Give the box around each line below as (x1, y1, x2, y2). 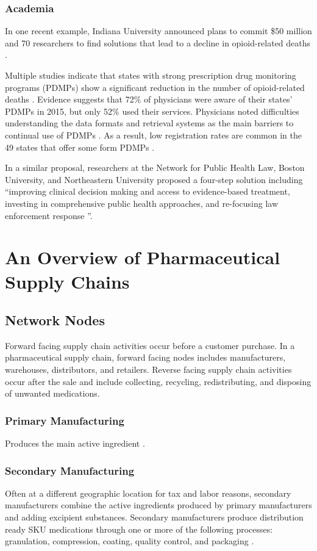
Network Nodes (5, 311, 105, 330)
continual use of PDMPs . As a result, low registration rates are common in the (5, 128, 302, 141)
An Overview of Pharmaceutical (5, 245, 280, 270)
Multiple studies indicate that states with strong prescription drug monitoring (5, 69, 296, 81)
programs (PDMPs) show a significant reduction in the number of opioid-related (5, 81, 305, 93)
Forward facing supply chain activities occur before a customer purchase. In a (5, 339, 295, 351)
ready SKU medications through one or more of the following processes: (5, 522, 273, 535)
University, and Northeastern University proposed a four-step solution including (5, 173, 303, 185)
